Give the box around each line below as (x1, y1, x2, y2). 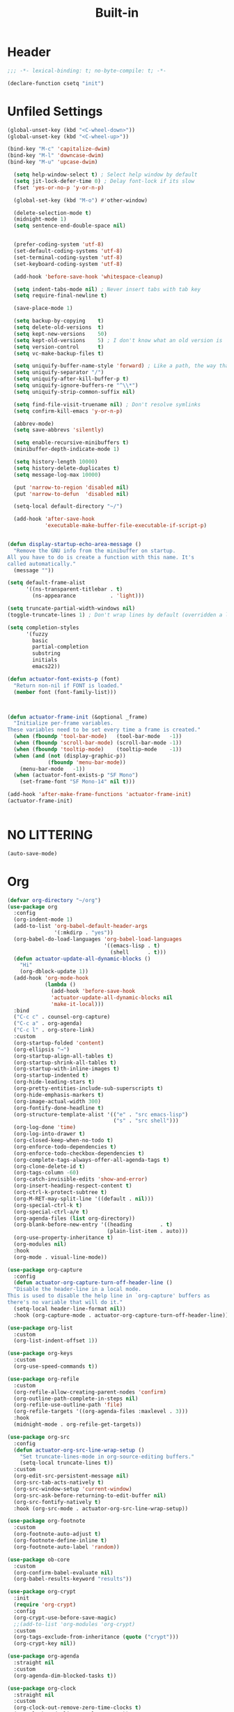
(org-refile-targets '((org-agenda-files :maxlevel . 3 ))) (13, 1408, 189, 1415)
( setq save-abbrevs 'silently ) (13, 427, 104, 434)
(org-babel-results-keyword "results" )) (13, 1576, 132, 1583)
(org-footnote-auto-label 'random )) (13, 1543, 120, 1551)
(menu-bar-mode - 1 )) (19, 765, 86, 772)
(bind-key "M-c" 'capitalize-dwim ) (7, 145, 111, 153)
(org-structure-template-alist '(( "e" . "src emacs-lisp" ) (13, 1111, 189, 1118)
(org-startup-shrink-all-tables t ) (13, 1059, 117, 1066)
